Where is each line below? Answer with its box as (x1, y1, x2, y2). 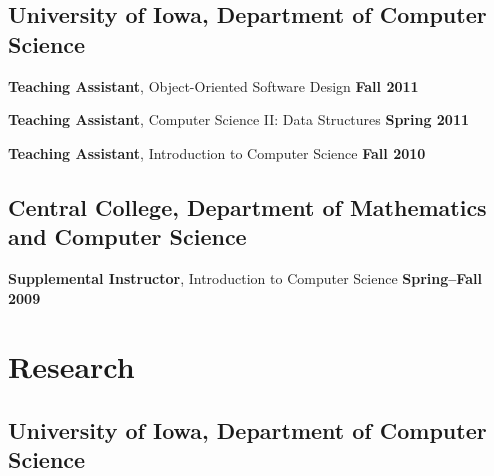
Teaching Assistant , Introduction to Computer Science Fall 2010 (8, 142, 426, 163)
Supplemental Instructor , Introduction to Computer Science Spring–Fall (8, 267, 482, 288)
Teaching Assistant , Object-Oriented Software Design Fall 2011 (8, 75, 419, 96)
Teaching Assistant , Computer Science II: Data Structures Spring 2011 (8, 109, 470, 130)
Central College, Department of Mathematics (8, 191, 487, 222)
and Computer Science (8, 221, 247, 252)
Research (8, 346, 135, 387)
